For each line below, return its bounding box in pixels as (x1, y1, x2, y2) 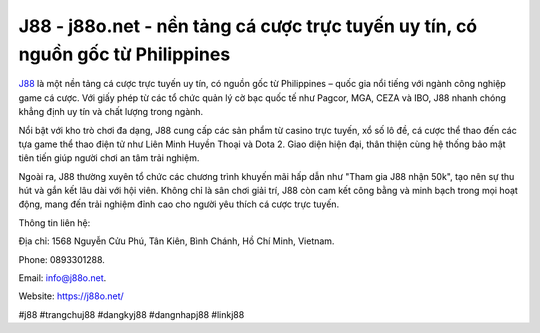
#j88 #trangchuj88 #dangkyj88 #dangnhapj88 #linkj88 (18, 308, 245, 320)
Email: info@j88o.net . (18, 272, 107, 284)
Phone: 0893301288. (18, 253, 105, 265)
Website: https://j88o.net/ (18, 290, 124, 302)
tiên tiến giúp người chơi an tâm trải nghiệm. (18, 152, 200, 164)
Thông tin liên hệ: (18, 216, 91, 229)
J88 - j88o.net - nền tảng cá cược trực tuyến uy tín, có (18, 15, 478, 37)
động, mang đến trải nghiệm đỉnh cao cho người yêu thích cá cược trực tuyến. (18, 198, 340, 210)
